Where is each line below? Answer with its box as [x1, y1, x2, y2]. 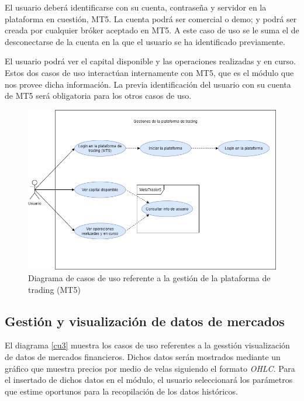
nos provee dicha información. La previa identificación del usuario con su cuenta [5, 78, 291, 90]
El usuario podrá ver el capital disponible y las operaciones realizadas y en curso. [5, 55, 296, 67]
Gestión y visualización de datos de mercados [5, 312, 285, 330]
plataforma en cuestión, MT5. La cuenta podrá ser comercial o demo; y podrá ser [5, 12, 297, 25]
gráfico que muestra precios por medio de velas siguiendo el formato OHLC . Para [5, 362, 295, 374]
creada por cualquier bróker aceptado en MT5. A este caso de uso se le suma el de [5, 24, 299, 36]
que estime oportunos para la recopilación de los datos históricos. [5, 385, 238, 397]
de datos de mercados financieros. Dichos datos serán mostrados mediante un [5, 351, 281, 363]
